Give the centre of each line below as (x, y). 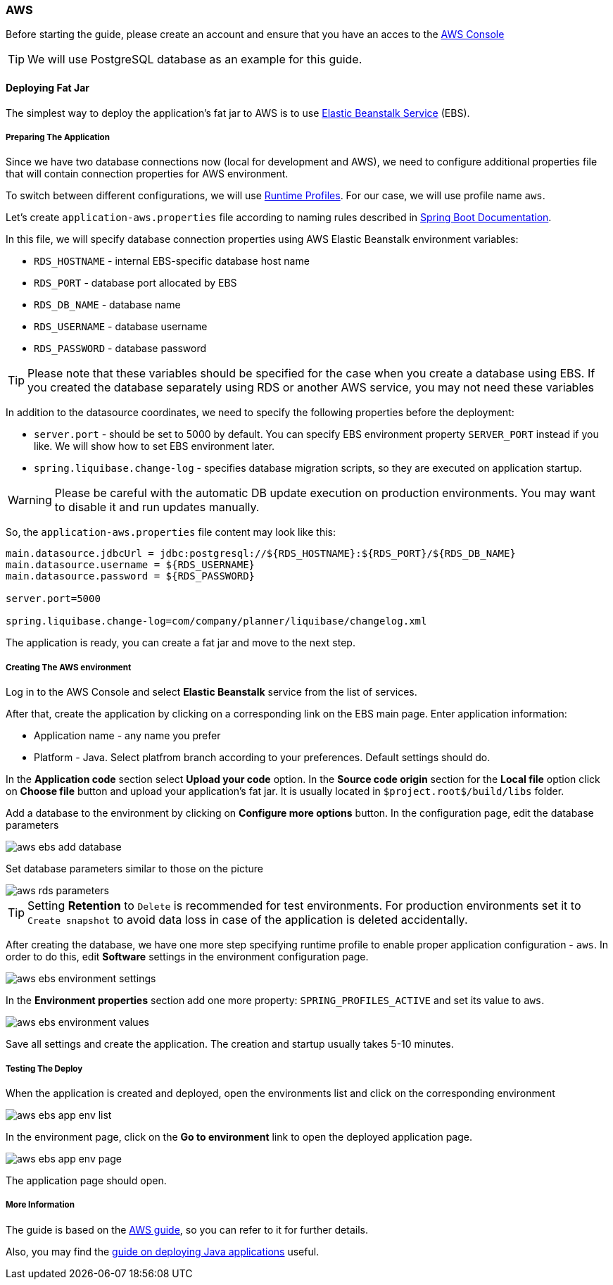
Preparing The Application (58, 137)
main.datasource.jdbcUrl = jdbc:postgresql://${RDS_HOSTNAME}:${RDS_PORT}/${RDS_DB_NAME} (261, 554)
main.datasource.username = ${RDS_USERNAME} (131, 565)
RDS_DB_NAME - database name (107, 305)
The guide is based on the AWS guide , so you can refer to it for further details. (187, 1229)
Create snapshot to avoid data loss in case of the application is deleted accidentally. (248, 920)
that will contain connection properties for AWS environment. (147, 174)
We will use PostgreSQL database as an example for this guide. (195, 59)
